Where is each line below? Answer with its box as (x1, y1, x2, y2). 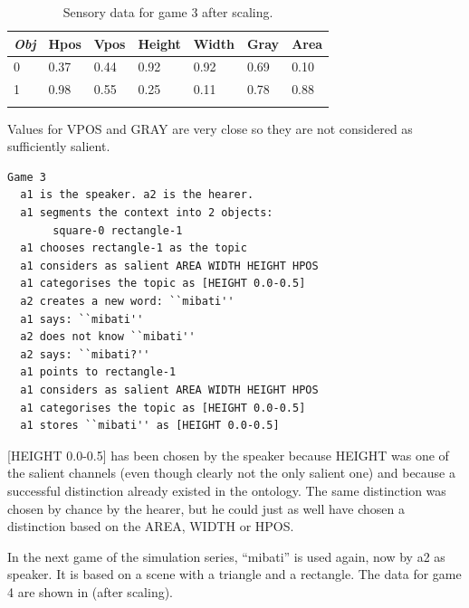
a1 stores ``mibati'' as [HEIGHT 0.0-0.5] (20, 419, 280, 432)
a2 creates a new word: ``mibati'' (20, 294, 234, 308)
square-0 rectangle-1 (53, 223, 183, 237)
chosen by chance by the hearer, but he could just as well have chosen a (7, 499, 405, 518)
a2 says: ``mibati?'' (20, 347, 150, 361)
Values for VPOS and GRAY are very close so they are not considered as (7, 119, 413, 138)
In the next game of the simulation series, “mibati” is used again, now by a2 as (7, 546, 445, 565)
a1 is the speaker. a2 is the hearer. (20, 188, 254, 202)
